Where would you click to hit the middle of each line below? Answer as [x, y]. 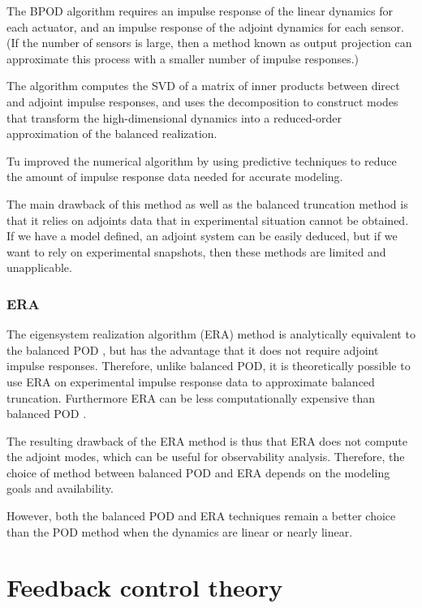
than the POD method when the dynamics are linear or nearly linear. [180, 531]
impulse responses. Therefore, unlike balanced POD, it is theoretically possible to [209, 366]
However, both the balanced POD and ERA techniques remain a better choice [201, 516]
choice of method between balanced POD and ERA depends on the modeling [198, 472]
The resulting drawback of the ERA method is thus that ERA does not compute [207, 440]
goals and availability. [60, 488]
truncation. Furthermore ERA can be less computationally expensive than [191, 397]
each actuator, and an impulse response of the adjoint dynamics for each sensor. [205, 26]
